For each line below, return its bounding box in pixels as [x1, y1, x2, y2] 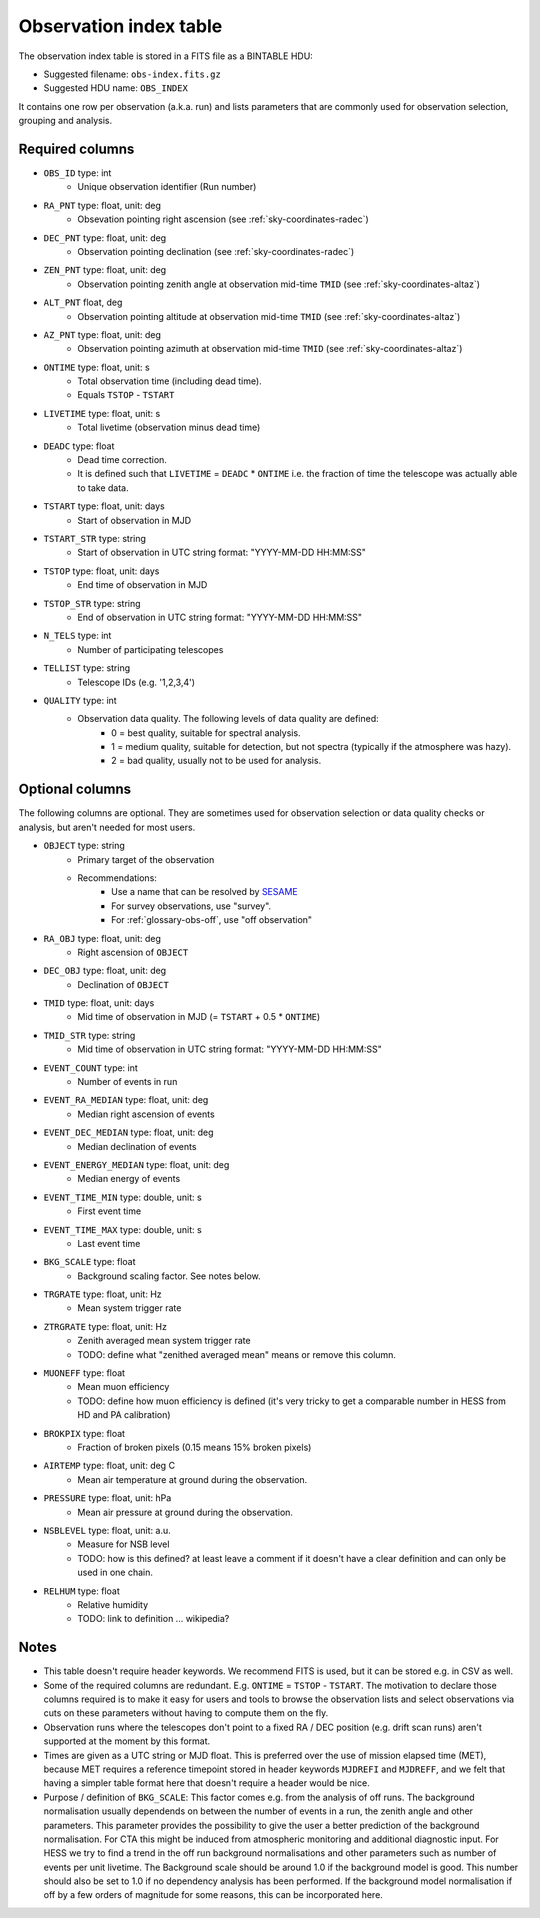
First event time [77, 1205, 142, 1217]
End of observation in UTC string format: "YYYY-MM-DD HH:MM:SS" [77, 611, 363, 623]
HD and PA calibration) [77, 1409, 171, 1421]
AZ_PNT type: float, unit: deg [43, 328, 162, 340]
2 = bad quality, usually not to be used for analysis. [111, 755, 322, 767]
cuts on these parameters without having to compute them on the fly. [43, 1707, 329, 1719]
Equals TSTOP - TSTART [77, 389, 175, 401]
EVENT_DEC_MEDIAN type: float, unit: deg [43, 1126, 214, 1139]
